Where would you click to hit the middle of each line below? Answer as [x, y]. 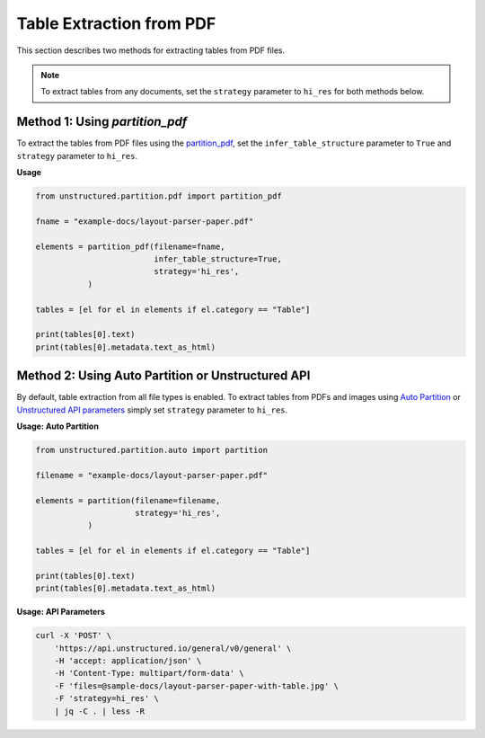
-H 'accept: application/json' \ [128, 661]
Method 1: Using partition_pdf [102, 122]
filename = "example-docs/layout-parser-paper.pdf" [152, 475]
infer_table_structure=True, [218, 259]
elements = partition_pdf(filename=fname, [130, 246]
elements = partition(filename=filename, [128, 500]
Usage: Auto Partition [57, 426]
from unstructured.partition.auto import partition [152, 450]
